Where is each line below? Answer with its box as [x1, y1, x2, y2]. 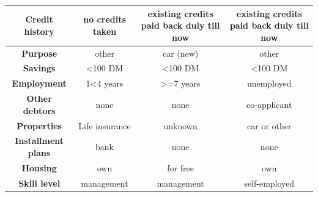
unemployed [246, 77, 292, 90]
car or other [247, 119, 292, 132]
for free [167, 161, 194, 174]
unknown [163, 119, 198, 132]
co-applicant [246, 98, 292, 110]
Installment [15, 134, 64, 147]
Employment [12, 77, 67, 90]
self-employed [244, 176, 295, 189]
